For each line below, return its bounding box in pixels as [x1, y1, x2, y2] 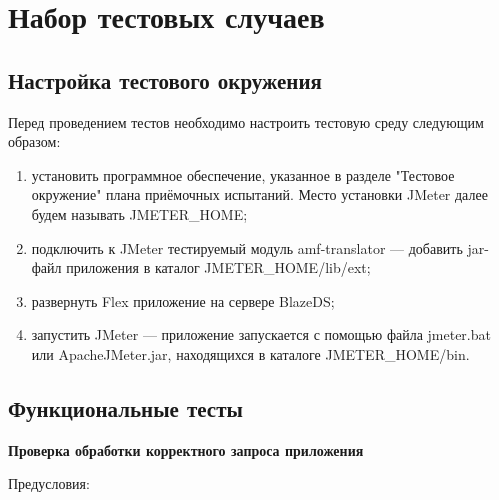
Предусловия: [8, 473, 90, 494]
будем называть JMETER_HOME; [31, 203, 248, 224]
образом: [8, 131, 61, 152]
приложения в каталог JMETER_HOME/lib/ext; [66, 257, 371, 278]
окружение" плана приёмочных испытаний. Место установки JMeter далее [31, 184, 488, 205]
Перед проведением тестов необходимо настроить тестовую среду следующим [8, 111, 484, 132]
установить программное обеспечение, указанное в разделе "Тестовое [31, 164, 455, 185]
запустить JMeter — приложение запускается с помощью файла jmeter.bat [31, 324, 491, 345]
